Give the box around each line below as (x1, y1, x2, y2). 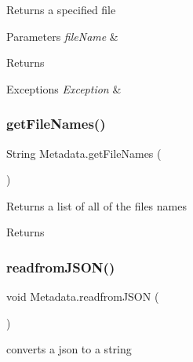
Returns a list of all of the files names (6, 197, 187, 214)
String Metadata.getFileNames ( (6, 144, 162, 161)
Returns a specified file (6, 2, 116, 17)
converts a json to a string (6, 341, 132, 357)
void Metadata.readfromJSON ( (6, 288, 159, 305)
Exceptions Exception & (6, 80, 122, 97)
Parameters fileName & (6, 27, 118, 44)
